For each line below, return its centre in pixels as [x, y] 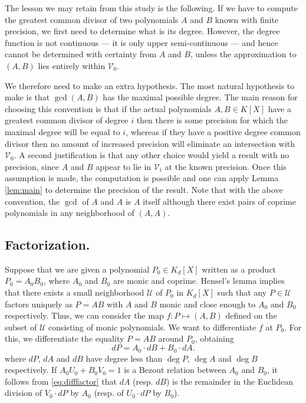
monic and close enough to [208, 304]
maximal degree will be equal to [62, 131]
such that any [242, 292]
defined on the [251, 315]
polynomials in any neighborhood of [70, 213]
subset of [21, 327]
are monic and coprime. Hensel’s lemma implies [199, 281]
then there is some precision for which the [212, 120]
